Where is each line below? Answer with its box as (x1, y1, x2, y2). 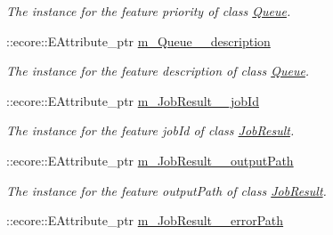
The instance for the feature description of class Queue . (6, 61, 310, 80)
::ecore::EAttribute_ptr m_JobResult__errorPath (6, 211, 284, 230)
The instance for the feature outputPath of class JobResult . (6, 181, 327, 199)
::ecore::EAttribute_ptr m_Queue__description (6, 31, 271, 50)
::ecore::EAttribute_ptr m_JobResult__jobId (6, 91, 259, 109)
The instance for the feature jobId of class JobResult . (6, 121, 295, 140)
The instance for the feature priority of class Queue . (6, 2, 291, 20)
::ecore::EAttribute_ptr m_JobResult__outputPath (6, 150, 294, 169)
